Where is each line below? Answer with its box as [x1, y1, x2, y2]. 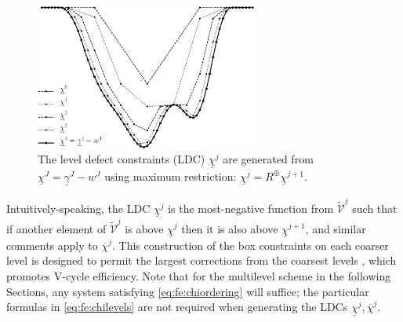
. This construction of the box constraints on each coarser [112, 236, 389, 253]
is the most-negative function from [168, 199, 334, 216]
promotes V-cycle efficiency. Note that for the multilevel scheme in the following [6, 267, 391, 284]
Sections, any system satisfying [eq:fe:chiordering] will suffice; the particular [6, 283, 369, 299]
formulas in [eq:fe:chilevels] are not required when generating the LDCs [6, 298, 348, 315]
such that [352, 199, 398, 216]
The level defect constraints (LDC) [38, 151, 205, 167]
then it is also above [181, 220, 278, 236]
